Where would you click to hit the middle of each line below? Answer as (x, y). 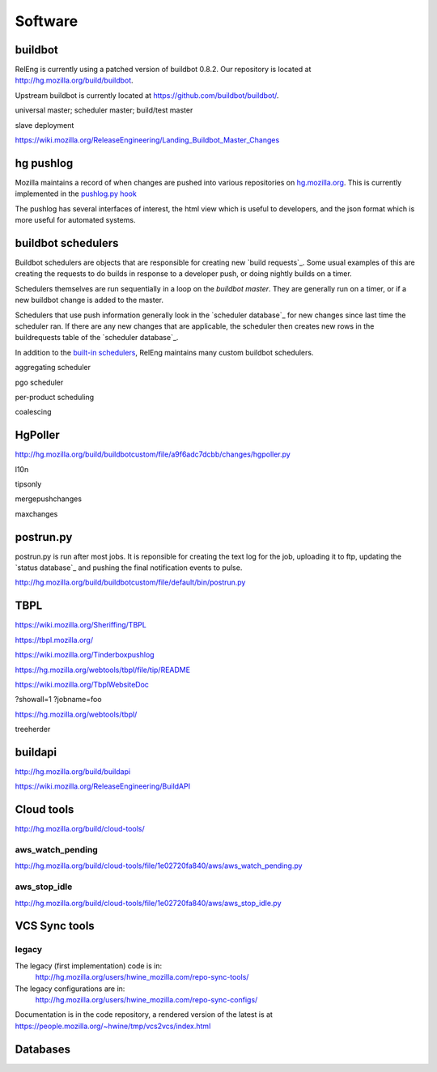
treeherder (33, 730)
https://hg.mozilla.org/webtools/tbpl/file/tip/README (102, 670)
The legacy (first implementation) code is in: (88, 966)
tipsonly (28, 484)
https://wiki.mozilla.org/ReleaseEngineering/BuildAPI (102, 786)
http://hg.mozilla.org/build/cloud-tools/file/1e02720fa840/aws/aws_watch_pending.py (159, 866)
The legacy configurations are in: (70, 989)
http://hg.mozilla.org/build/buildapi (73, 772)
